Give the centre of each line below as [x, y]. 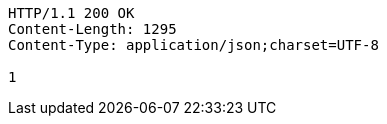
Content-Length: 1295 [92, 29]
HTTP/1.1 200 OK [71, 13]
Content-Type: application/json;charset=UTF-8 [193, 45]
